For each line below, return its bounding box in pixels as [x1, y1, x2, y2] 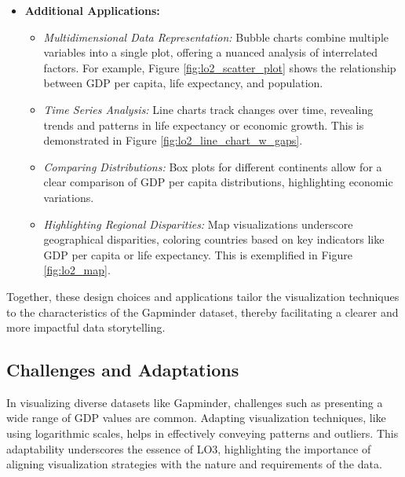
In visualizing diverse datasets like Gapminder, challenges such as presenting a [6, 394, 383, 410]
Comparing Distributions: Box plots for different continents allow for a [43, 158, 382, 174]
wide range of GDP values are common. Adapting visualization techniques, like [6, 409, 386, 426]
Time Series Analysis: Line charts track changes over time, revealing [43, 101, 374, 117]
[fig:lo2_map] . [43, 262, 111, 278]
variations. [43, 189, 94, 205]
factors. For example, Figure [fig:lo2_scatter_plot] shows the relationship [43, 59, 396, 75]
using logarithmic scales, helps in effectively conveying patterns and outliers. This [6, 425, 399, 442]
